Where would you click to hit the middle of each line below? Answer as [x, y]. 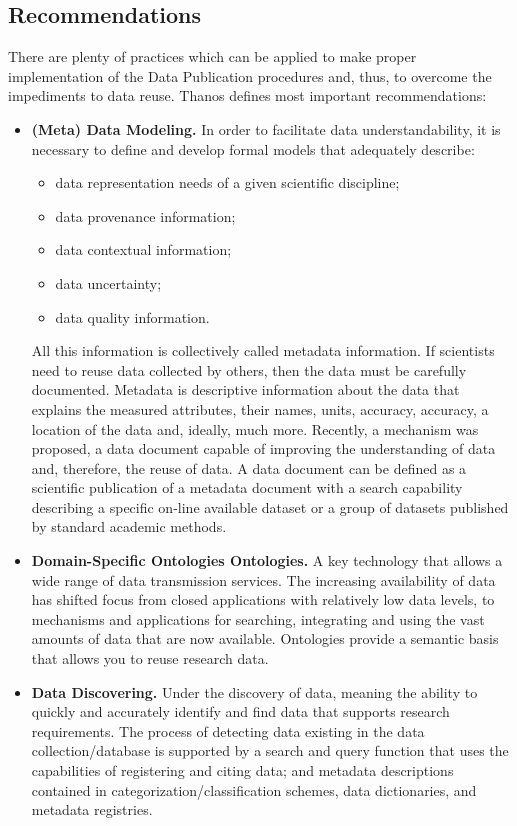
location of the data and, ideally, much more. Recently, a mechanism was [255, 428]
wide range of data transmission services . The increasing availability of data [263, 579]
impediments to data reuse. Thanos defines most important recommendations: [247, 95]
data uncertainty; [108, 282]
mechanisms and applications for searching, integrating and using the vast [258, 618]
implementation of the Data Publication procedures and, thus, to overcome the [250, 75]
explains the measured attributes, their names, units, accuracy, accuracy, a [260, 408]
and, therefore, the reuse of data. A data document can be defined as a [249, 467]
